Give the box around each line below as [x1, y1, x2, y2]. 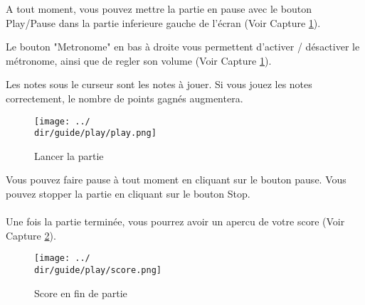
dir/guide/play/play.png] [34, 128, 157, 139]
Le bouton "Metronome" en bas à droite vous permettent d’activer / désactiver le [6, 39, 360, 54]
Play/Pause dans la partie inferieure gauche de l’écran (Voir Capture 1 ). [6, 15, 321, 30]
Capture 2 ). [6, 228, 56, 242]
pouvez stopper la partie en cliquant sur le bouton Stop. [6, 186, 250, 201]
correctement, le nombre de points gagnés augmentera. [6, 90, 243, 105]
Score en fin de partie [34, 285, 127, 300]
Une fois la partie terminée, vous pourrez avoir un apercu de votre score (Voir [6, 214, 345, 229]
